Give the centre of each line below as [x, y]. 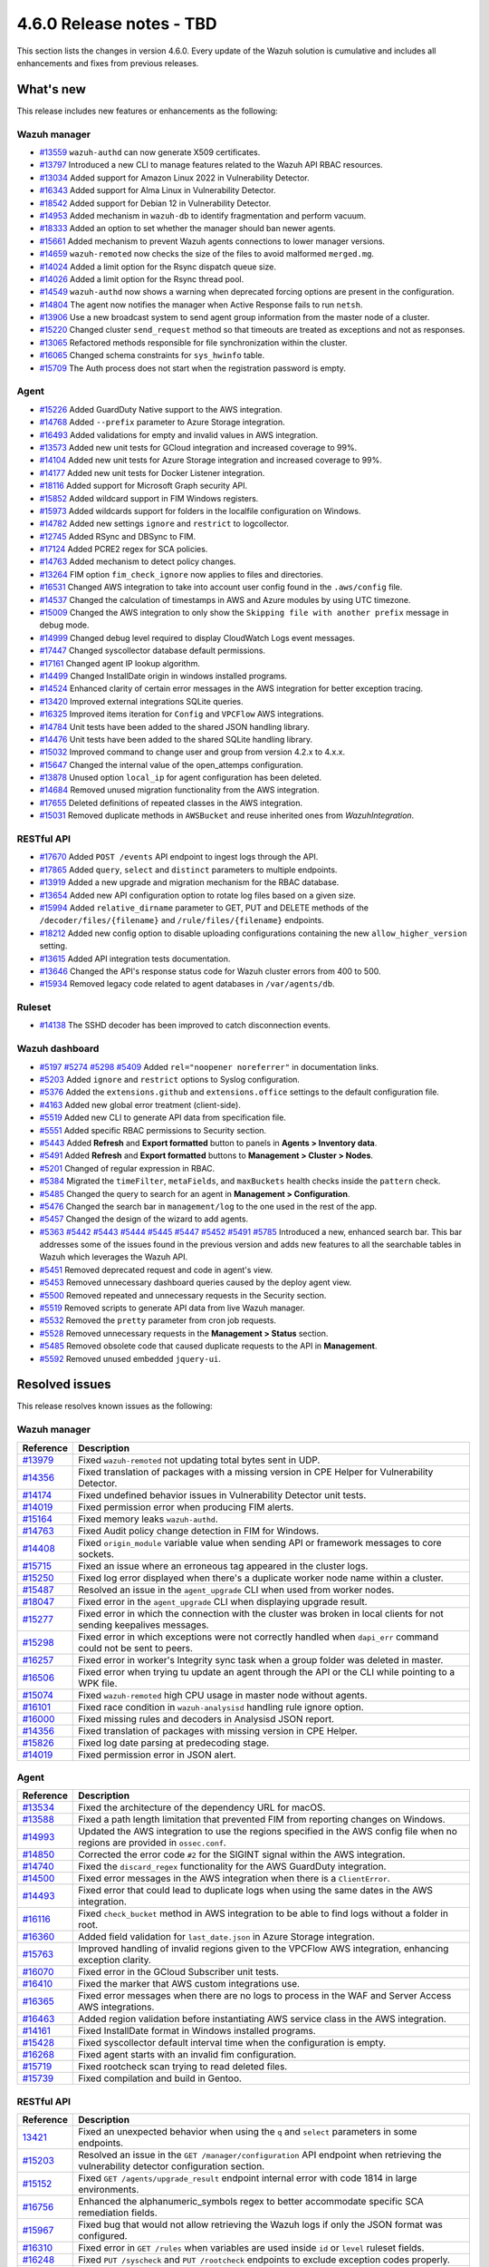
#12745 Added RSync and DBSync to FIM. [118, 536]
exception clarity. [115, 1961]
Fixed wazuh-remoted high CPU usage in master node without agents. [223, 1695]
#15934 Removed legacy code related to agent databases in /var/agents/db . [187, 984]
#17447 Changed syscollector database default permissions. [153, 651]
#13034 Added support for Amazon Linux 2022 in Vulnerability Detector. [174, 178]
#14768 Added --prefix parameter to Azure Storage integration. [162, 423]
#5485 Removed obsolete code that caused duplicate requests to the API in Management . [208, 1346]
